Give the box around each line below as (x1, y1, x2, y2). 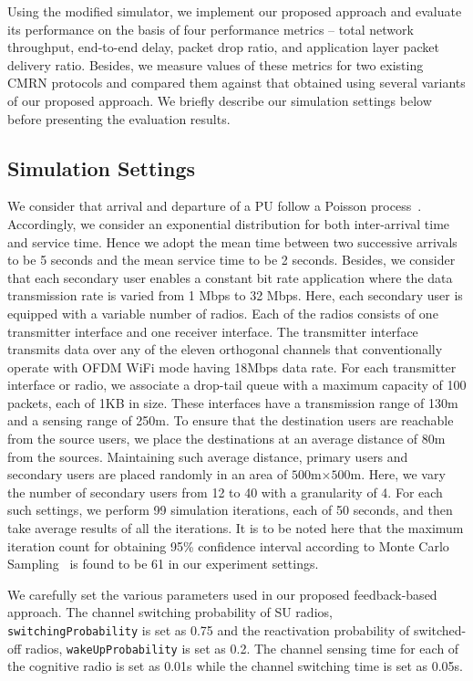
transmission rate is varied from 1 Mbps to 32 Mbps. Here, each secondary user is (7, 286, 463, 305)
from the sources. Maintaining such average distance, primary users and (7, 446, 408, 466)
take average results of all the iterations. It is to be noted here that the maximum (7, 519, 464, 538)
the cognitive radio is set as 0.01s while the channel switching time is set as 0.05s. (7, 656, 463, 676)
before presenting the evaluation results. (7, 109, 231, 128)
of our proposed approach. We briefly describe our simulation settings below (7, 90, 432, 110)
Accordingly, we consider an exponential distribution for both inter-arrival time (7, 214, 450, 233)
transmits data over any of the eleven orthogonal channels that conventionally (7, 340, 443, 359)
